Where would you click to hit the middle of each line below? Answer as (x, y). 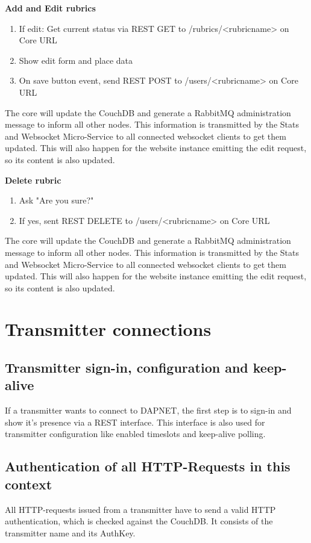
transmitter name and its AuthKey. (70, 532)
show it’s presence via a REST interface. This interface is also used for (135, 422)
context (29, 484)
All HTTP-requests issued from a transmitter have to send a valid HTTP (140, 509)
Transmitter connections (108, 329)
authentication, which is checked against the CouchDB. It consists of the (139, 521)
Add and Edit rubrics (50, 8)
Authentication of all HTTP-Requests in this (148, 466)
